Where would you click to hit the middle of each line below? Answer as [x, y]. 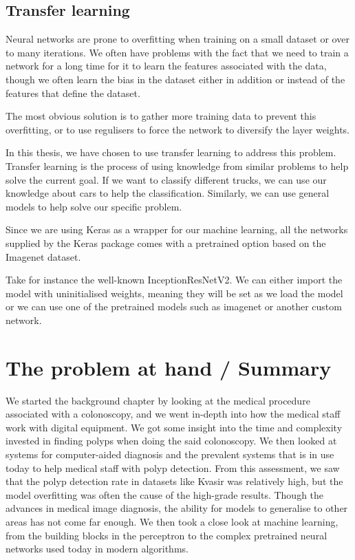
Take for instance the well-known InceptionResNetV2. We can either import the [174, 280]
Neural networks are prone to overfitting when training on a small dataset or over [177, 39]
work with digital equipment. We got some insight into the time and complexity [174, 427]
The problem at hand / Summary [169, 367]
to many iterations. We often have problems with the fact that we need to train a [177, 52]
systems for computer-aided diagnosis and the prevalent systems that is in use [170, 454]
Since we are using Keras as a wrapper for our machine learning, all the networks [177, 229]
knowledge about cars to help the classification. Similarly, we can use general [168, 193]
